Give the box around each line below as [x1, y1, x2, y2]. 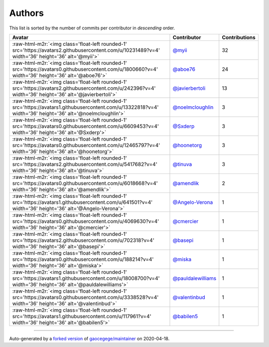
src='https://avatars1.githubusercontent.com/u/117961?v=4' [12, 313, 151, 320]
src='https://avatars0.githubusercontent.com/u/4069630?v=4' [12, 217, 159, 224]
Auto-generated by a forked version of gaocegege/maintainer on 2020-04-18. [9, 336, 170, 342]
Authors [9, 7, 44, 18]
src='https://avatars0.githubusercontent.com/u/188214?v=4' [12, 256, 154, 263]
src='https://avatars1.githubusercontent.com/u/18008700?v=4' [12, 275, 160, 282]
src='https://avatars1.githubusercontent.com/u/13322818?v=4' [12, 104, 159, 111]
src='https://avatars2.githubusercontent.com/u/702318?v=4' [12, 237, 154, 244]
